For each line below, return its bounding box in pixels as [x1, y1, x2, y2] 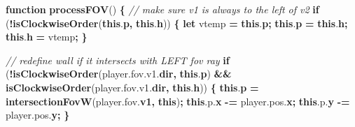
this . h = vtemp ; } [6, 29, 88, 44]
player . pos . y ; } [6, 107, 70, 122]
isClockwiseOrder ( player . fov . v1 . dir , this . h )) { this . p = [6, 80, 259, 94]
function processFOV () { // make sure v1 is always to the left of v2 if [6, 2, 319, 16]
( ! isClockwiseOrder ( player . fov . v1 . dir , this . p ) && [6, 66, 232, 81]
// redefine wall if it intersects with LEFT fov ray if [6, 52, 230, 67]
